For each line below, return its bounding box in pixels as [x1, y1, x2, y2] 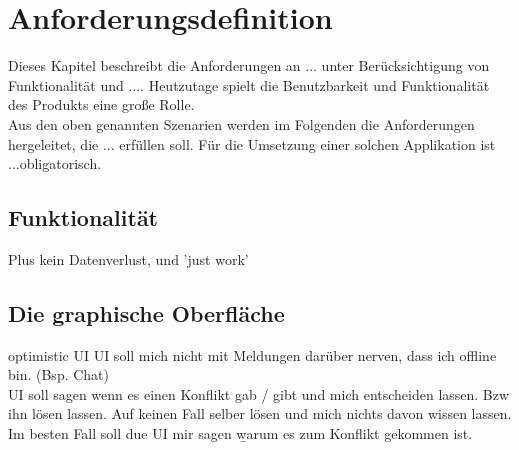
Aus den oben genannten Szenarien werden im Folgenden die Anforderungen [8, 113, 475, 134]
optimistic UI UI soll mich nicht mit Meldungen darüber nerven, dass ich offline [8, 344, 497, 365]
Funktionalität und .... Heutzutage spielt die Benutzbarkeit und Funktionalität [8, 74, 490, 95]
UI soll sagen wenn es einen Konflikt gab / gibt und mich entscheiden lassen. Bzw [8, 383, 510, 404]
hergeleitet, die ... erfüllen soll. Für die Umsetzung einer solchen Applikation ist [8, 133, 496, 154]
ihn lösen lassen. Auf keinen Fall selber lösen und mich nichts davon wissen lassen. [8, 403, 512, 424]
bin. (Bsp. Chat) [8, 364, 110, 385]
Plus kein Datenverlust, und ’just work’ [8, 248, 249, 269]
